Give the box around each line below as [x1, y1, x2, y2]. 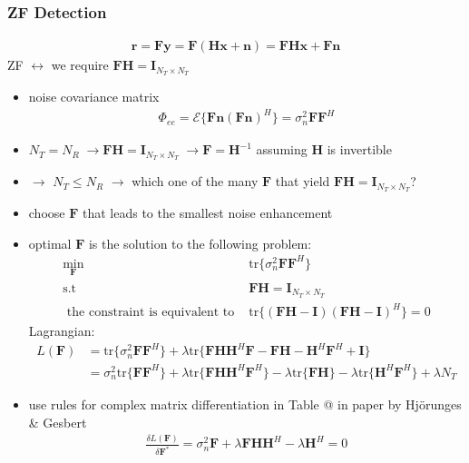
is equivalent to [149, 306, 235, 320]
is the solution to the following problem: [88, 233, 312, 252]
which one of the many [132, 172, 259, 191]
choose [28, 202, 65, 222]
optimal [28, 233, 72, 252]
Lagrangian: [28, 321, 95, 340]
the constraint [66, 306, 145, 320]
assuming [256, 140, 308, 159]
